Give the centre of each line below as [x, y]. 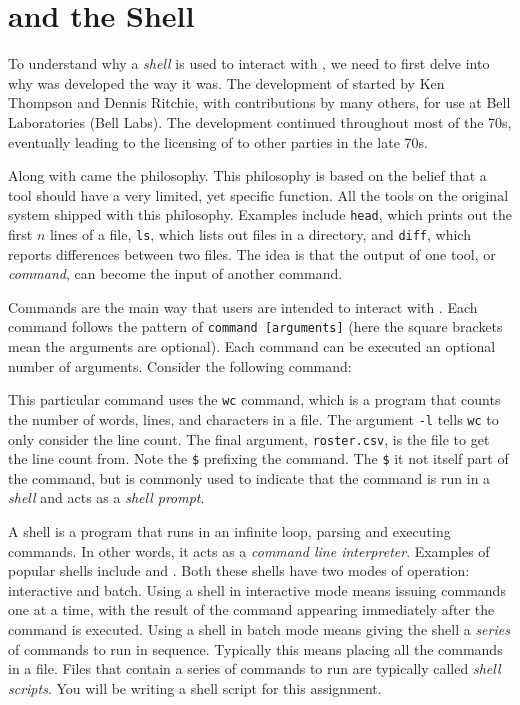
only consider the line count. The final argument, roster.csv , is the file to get [249, 438]
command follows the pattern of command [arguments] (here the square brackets [255, 326]
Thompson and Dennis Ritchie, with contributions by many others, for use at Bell [259, 102]
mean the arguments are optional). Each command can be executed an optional [252, 346]
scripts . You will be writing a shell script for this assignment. [195, 687]
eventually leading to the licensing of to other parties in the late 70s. [218, 141]
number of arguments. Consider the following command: [180, 365]
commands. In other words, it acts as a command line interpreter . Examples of [249, 550]
